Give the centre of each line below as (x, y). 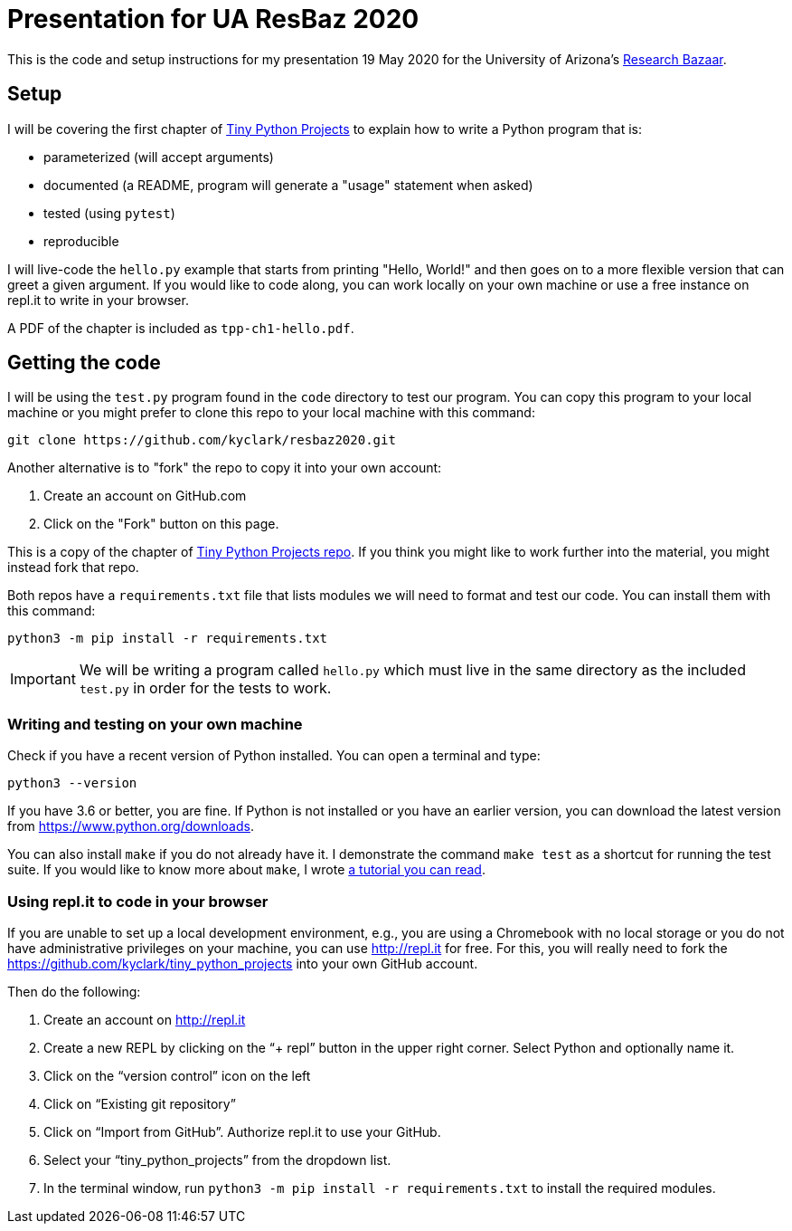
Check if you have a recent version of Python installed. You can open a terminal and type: (274, 756)
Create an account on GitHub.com (145, 496)
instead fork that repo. (73, 568)
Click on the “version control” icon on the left (177, 1075)
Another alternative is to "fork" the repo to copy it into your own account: (225, 468)
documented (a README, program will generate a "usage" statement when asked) (288, 185)
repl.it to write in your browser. (98, 300)
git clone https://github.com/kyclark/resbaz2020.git (202, 440)
